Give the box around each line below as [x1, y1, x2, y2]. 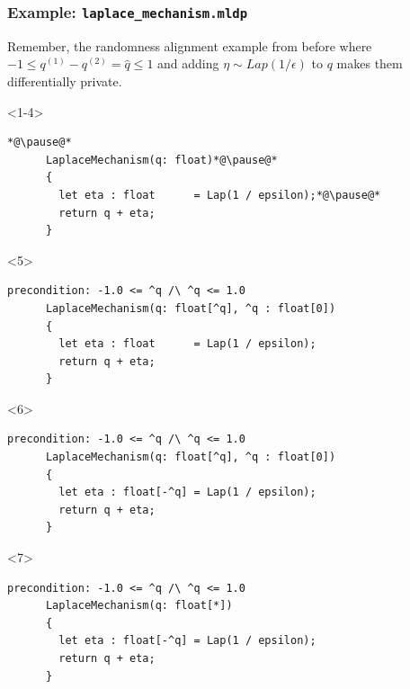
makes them [336, 54, 403, 73]
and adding [157, 54, 219, 73]
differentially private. [7, 71, 122, 90]
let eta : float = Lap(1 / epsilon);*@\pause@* [58, 188, 381, 201]
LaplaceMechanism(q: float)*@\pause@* [45, 153, 278, 166]
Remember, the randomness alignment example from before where [7, 36, 372, 55]
